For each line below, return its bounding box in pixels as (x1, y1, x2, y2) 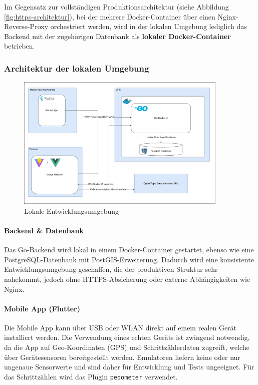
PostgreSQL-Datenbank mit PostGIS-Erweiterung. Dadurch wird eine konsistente (4, 254, 254, 264)
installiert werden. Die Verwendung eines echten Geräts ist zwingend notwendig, (4, 332, 250, 342)
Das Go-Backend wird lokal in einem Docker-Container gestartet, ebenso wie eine (4, 244, 254, 255)
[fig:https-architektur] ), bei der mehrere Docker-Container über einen (4, 11, 215, 22)
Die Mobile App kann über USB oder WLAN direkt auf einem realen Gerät (4, 322, 237, 332)
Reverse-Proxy (4, 21, 49, 32)
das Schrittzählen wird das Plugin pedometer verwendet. (4, 371, 178, 381)
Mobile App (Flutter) (4, 303, 80, 313)
